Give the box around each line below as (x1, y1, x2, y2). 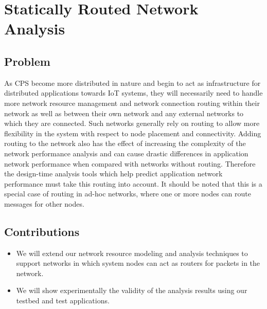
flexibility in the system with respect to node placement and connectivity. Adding (4, 128, 261, 138)
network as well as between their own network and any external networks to (4, 107, 244, 118)
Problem (4, 53, 50, 69)
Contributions (4, 223, 80, 239)
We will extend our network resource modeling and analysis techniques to (16, 247, 248, 258)
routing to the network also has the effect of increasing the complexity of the (4, 138, 246, 149)
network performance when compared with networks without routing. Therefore (4, 158, 256, 169)
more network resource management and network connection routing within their (4, 97, 260, 108)
